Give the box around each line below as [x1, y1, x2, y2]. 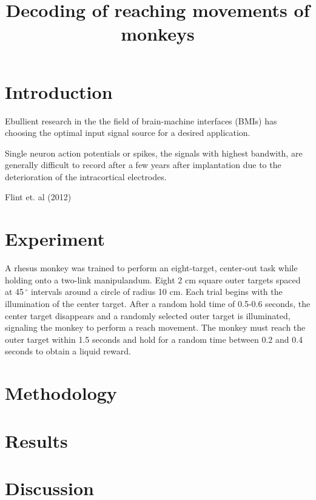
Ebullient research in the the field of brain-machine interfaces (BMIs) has [5, 114, 277, 127]
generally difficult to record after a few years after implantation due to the [5, 158, 281, 171]
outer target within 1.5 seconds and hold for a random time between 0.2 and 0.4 [5, 333, 303, 345]
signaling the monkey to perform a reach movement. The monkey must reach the [5, 321, 306, 334]
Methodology [5, 380, 117, 405]
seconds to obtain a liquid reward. [5, 345, 131, 357]
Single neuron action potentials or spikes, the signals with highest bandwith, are [5, 146, 303, 159]
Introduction [5, 79, 113, 104]
